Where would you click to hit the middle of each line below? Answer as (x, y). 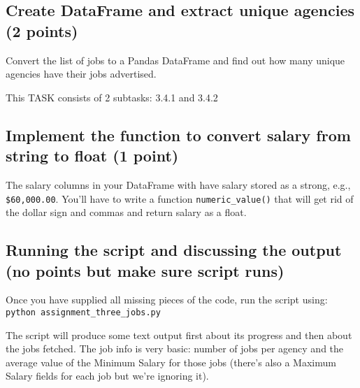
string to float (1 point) (92, 156)
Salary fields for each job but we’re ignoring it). (107, 376)
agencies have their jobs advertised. (81, 74)
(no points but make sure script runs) (145, 270)
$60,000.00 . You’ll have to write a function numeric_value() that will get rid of (180, 198)
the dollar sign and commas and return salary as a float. (126, 212)
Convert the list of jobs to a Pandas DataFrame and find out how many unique (175, 60)
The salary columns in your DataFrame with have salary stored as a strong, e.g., (178, 184)
